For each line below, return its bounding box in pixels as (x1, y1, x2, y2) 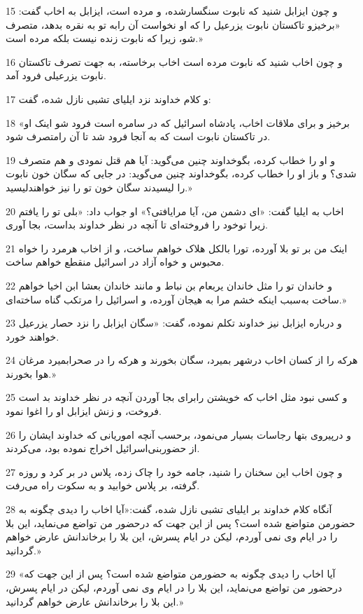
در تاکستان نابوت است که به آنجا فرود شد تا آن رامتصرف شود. (6, 129, 271, 144)
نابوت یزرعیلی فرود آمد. (6, 68, 106, 83)
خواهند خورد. (6, 329, 59, 343)
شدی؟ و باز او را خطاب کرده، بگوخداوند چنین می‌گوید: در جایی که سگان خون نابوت (6, 166, 357, 181)
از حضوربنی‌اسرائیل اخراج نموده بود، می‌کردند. (6, 441, 200, 456)
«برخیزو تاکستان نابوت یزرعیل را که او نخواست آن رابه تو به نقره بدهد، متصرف (6, 17, 341, 32)
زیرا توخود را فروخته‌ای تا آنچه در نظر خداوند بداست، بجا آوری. (6, 217, 268, 232)
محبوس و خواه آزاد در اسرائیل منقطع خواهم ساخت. (6, 254, 225, 269)
